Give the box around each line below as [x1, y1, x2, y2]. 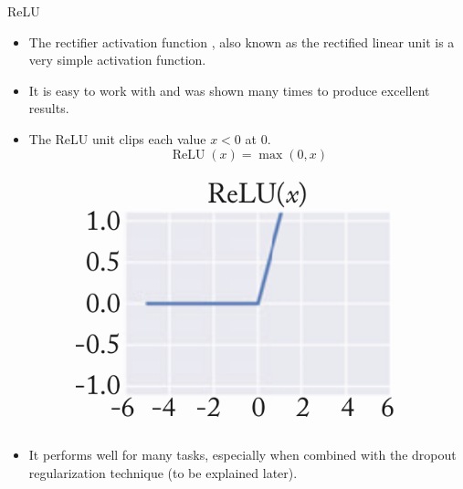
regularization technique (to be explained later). [28, 463, 298, 482]
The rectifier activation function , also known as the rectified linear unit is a [28, 32, 455, 51]
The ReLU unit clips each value [28, 129, 206, 148]
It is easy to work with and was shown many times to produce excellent [28, 80, 430, 99]
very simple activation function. [28, 50, 206, 69]
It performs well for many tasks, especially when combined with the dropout [28, 445, 457, 464]
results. [28, 99, 69, 118]
